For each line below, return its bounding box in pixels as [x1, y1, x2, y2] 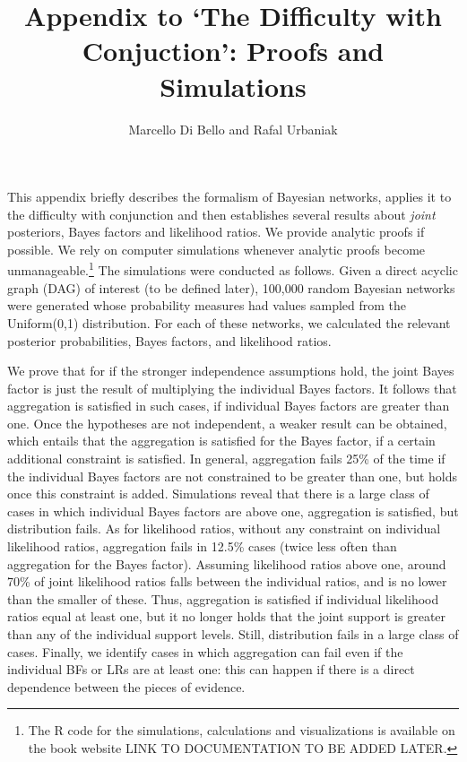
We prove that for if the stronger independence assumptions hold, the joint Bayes [7, 361, 454, 380]
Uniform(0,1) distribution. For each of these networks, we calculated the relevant [7, 313, 451, 332]
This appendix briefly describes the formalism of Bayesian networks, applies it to [7, 187, 452, 206]
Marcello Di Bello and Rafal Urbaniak [128, 119, 338, 138]
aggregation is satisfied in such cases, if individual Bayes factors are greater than [7, 396, 450, 415]
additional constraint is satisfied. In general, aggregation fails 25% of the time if [7, 449, 445, 468]
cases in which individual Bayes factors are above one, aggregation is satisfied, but [7, 501, 459, 520]
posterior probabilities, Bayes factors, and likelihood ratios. [7, 331, 332, 350]
